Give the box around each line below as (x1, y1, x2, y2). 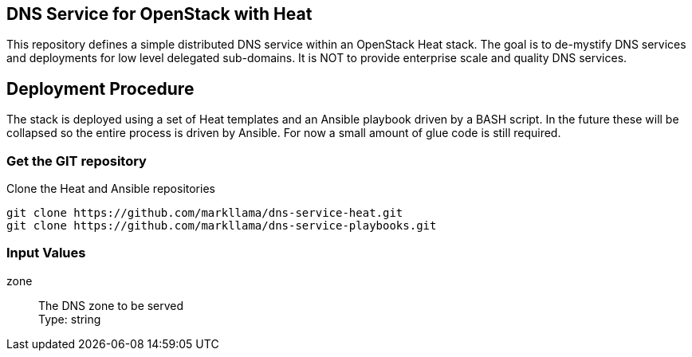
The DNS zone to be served (38, 298, 184, 312)
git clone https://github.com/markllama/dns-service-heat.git (6, 206, 403, 220)
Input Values (6, 245, 86, 261)
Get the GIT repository (6, 152, 147, 169)
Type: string (38, 312, 101, 326)
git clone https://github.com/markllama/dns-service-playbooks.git (6, 219, 437, 233)
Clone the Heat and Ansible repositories (6, 182, 215, 196)
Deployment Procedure (6, 78, 195, 99)
